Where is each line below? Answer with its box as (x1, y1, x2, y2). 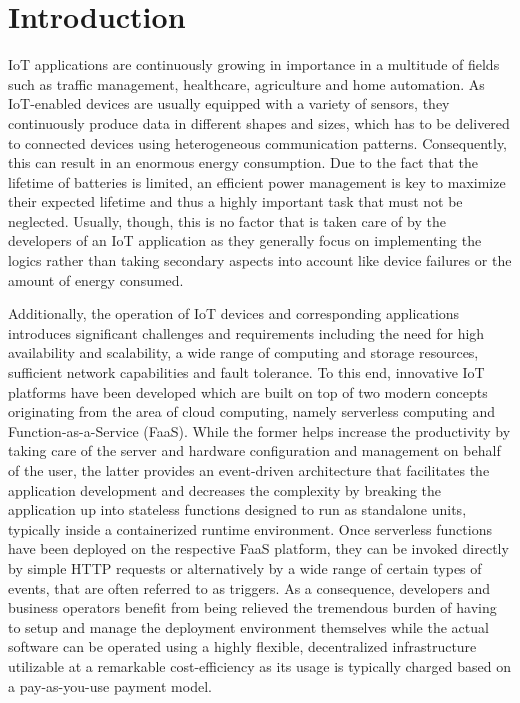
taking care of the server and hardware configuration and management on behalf (8, 440, 501, 461)
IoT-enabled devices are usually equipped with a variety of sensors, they (8, 93, 450, 114)
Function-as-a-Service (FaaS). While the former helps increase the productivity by (8, 420, 511, 441)
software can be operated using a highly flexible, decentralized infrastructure (8, 636, 477, 657)
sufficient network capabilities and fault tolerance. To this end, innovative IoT (8, 362, 485, 383)
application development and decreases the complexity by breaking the (8, 479, 442, 500)
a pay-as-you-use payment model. (8, 675, 212, 696)
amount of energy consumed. (8, 269, 184, 290)
